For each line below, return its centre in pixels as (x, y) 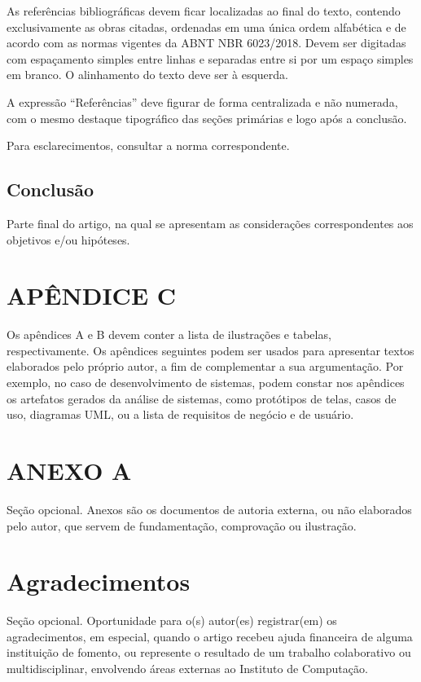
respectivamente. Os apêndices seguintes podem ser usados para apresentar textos (210, 350)
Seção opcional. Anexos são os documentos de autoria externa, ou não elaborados (209, 509)
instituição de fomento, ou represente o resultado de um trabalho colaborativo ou (209, 652)
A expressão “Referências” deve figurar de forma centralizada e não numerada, (202, 101)
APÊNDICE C (92, 295)
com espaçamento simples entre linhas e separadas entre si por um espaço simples (210, 58)
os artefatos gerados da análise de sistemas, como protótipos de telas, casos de (202, 398)
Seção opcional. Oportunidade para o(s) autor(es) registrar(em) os (172, 620)
